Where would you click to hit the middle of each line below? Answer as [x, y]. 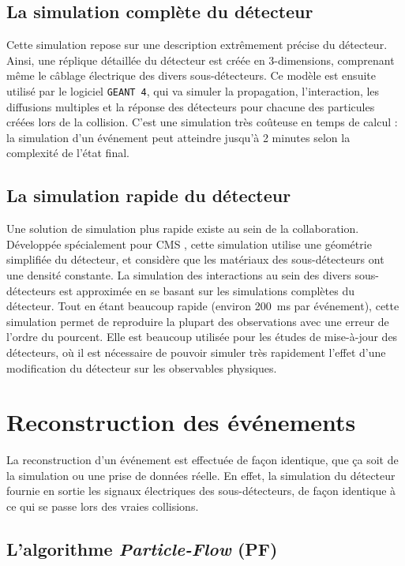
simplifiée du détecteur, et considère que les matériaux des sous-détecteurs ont [195, 259]
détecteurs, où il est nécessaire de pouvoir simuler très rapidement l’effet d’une [196, 352]
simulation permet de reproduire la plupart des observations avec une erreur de [198, 321]
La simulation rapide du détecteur [149, 195]
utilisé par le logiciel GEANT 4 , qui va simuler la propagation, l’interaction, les [193, 90]
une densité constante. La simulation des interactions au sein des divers [179, 275]
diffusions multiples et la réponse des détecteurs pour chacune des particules [191, 106]
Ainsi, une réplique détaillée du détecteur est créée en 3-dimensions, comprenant [201, 60]
